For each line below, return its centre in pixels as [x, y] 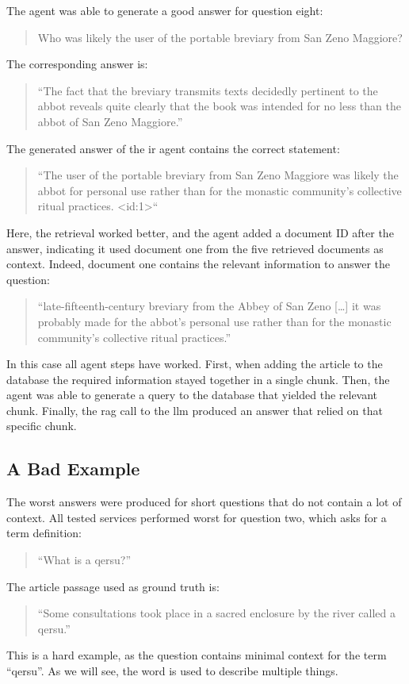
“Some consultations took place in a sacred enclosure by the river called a [216, 613]
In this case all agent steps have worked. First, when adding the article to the [195, 364]
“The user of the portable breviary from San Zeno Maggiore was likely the [218, 175]
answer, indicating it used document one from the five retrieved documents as [195, 248]
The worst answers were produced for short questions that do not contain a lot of [204, 502]
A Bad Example [73, 469]
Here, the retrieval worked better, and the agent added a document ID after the [200, 232]
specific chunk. [42, 426]
